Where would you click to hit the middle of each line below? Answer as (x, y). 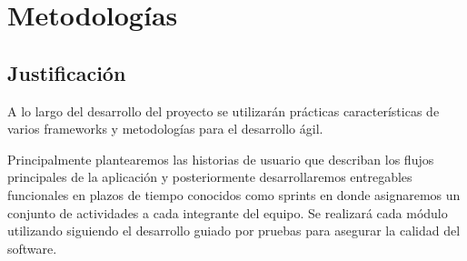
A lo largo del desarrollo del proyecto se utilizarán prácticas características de (224, 110)
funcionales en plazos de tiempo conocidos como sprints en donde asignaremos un (234, 194)
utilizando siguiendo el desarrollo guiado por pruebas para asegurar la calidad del (234, 231)
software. (32, 248)
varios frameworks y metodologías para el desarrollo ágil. (165, 129)
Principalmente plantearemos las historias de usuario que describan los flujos (221, 159)
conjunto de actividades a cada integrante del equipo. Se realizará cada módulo (228, 212)
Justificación (67, 72)
